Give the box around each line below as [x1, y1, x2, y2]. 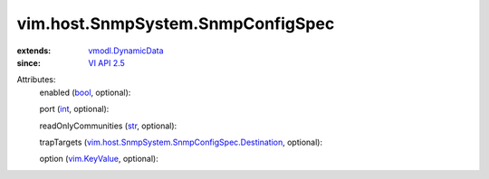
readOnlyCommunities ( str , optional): [39, 120, 177, 131]
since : [16, 57, 41, 68]
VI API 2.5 [88, 57, 126, 68]
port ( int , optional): [39, 104, 110, 115]
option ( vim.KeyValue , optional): [39, 154, 158, 165]
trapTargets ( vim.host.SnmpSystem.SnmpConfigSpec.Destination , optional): [39, 137, 323, 147]
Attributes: [16, 74, 56, 85]
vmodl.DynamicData [88, 45, 164, 56]
